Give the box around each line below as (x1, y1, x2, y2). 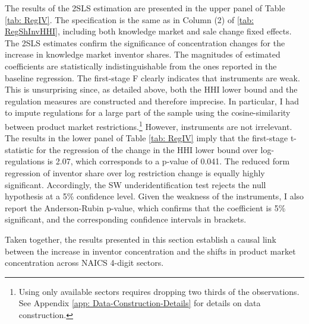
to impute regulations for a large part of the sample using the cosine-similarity (5, 106, 291, 119)
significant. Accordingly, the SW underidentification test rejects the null (5, 178, 266, 190)
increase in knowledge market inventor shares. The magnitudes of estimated (5, 48, 280, 61)
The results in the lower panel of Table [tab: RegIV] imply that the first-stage (5, 132, 288, 144)
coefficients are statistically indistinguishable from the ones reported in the (5, 59, 277, 72)
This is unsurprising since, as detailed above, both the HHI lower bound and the (5, 83, 298, 96)
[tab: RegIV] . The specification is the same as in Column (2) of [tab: (5, 13, 254, 26)
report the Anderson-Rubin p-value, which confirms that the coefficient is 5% (5, 201, 286, 214)
